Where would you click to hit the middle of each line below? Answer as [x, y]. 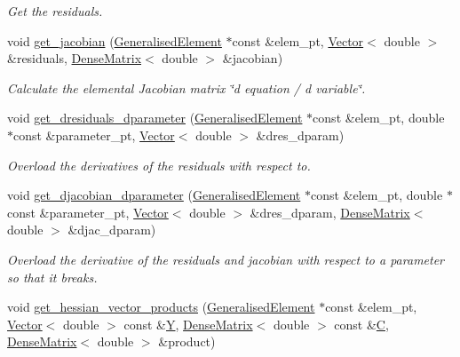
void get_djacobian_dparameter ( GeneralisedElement [154, 195]
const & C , [361, 324]
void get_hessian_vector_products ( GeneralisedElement [161, 307]
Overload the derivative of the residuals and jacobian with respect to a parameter [226, 259]
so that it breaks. [52, 277]
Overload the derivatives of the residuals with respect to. [159, 165]
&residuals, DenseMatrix [75, 58]
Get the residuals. [55, 11]
